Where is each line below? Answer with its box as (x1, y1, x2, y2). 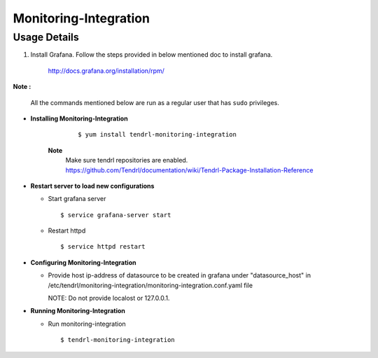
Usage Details (13, 31, 80, 43)
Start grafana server (48, 195, 106, 203)
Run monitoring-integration (48, 319, 126, 328)
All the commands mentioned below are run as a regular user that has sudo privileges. (30, 98, 279, 106)
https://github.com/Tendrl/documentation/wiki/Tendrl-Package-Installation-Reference (65, 165, 314, 174)
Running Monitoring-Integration (30, 307, 126, 315)
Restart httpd (48, 226, 86, 235)
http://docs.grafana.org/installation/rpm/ (48, 67, 164, 75)
